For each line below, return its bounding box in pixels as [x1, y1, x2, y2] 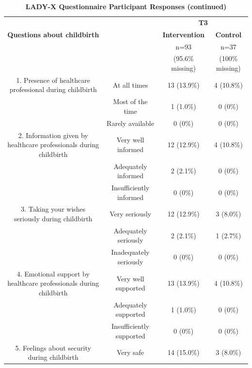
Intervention [162, 29, 205, 39]
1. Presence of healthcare [16, 75, 90, 85]
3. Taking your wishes [21, 204, 86, 214]
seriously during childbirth [14, 214, 93, 224]
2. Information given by [18, 130, 88, 140]
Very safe [116, 347, 144, 357]
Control [215, 29, 242, 39]
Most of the [113, 96, 148, 107]
